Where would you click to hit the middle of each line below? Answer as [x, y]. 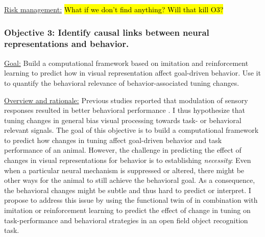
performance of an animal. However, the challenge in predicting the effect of [123, 150]
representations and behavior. [67, 44]
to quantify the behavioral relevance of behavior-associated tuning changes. [122, 82]
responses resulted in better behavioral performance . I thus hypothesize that [125, 110]
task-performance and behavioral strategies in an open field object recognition [126, 220]
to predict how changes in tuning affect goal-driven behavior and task [113, 140]
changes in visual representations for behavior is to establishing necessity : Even [128, 160]
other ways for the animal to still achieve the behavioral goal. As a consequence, [130, 180]
